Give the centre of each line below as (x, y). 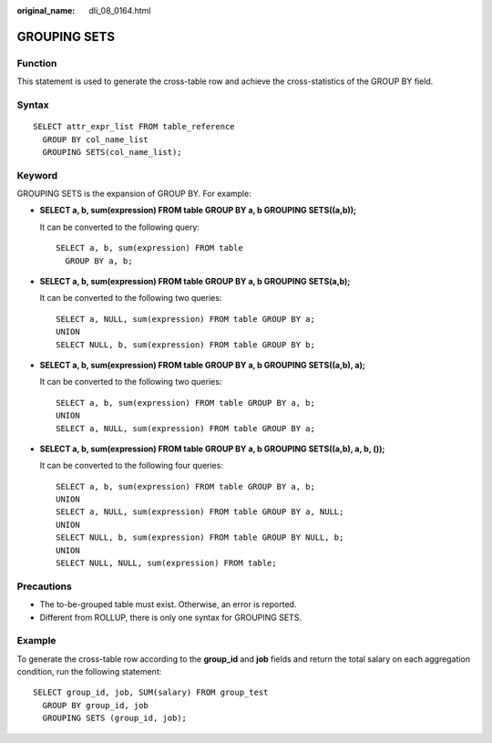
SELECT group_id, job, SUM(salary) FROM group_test (151, 692)
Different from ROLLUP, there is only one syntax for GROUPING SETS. (171, 617)
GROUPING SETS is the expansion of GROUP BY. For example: (134, 194)
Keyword (37, 175)
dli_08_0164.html (120, 10)
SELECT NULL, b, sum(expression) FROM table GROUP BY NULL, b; (200, 537)
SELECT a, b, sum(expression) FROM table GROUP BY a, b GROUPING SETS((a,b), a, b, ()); (212, 449)
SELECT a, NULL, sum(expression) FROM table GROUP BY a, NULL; (200, 512)
